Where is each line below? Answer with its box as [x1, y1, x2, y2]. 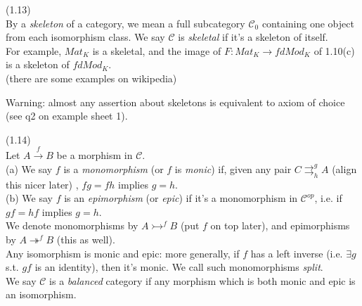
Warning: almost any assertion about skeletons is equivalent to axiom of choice [6, 94, 345, 109]
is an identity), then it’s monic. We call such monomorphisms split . [34, 260, 323, 274]
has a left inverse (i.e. [250, 246, 343, 260]
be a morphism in [56, 148, 133, 162]
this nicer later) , [6, 177, 79, 191]
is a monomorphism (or [63, 161, 164, 176]
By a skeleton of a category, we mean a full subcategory [6, 15, 245, 30]
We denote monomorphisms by [6, 218, 138, 233]
